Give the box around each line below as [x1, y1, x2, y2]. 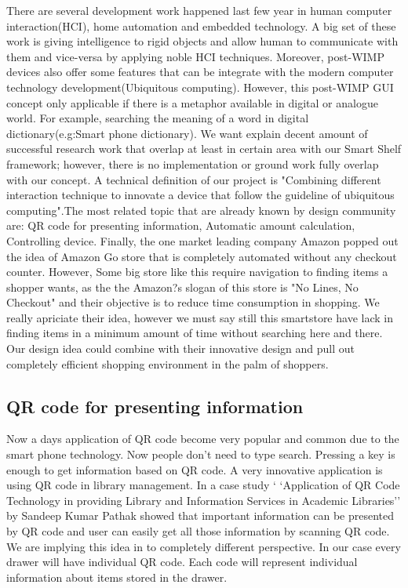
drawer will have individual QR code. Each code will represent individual [6, 554, 358, 570]
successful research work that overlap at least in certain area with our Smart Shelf [6, 140, 402, 157]
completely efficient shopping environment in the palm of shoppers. [6, 355, 329, 372]
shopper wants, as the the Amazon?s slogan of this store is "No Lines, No [6, 278, 359, 295]
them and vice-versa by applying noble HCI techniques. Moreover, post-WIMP [6, 48, 384, 64]
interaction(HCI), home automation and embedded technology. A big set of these [6, 17, 396, 34]
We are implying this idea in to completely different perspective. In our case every [6, 538, 401, 554]
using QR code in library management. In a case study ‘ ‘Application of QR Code [6, 477, 400, 493]
